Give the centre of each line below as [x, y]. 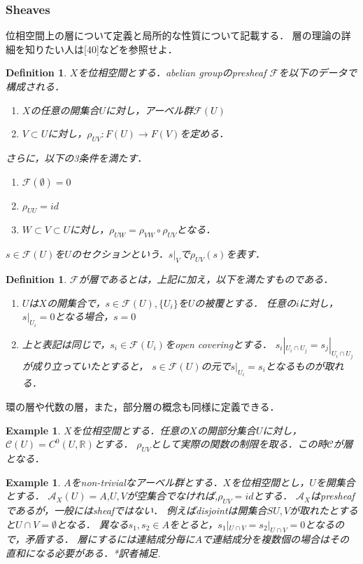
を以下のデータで [318, 73]
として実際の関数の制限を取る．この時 [239, 444]
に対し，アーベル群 [149, 110]
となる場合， [84, 316]
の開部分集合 [226, 430]
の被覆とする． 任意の [245, 302]
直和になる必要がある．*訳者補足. [83, 553]
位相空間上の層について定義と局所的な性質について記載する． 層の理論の [173, 35]
